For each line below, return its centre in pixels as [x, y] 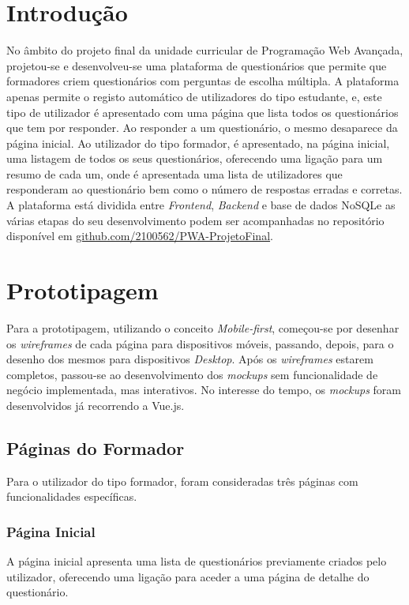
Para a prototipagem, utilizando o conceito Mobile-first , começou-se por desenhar [203, 327]
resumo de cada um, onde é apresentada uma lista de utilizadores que [174, 173]
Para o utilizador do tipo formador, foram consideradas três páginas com [182, 481]
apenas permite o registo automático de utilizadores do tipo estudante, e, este [194, 96]
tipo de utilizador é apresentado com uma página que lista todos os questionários [203, 112]
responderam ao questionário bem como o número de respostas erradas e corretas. [204, 189]
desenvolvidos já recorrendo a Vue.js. [96, 405]
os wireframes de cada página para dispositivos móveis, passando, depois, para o [200, 343]
